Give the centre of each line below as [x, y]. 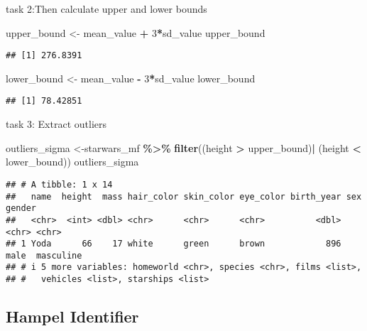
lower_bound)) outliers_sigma [72, 162]
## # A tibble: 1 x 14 [59, 184]
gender [21, 208]
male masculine [44, 255]
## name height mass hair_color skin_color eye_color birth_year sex [184, 196]
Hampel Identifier [72, 316]
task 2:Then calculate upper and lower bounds [106, 9]
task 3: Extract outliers [56, 124]
